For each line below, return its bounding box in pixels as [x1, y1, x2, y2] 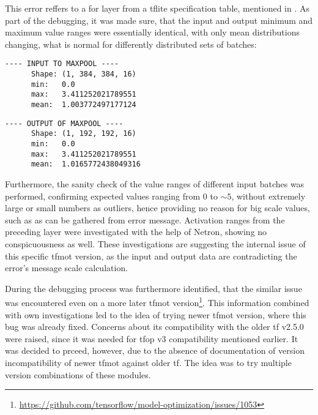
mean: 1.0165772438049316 [31, 160, 141, 169]
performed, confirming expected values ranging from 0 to [5, 189, 218, 202]
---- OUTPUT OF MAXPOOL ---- [5, 119, 124, 128]
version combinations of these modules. [5, 368, 151, 381]
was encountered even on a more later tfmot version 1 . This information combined [5, 294, 309, 308]
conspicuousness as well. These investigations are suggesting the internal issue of [5, 237, 306, 250]
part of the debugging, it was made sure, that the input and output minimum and [5, 13, 313, 26]
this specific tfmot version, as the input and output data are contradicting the [5, 249, 297, 262]
